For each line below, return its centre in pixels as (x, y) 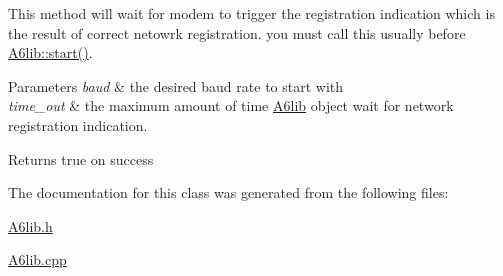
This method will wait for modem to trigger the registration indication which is (251, 13)
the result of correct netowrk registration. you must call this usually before (237, 32)
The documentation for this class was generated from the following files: (228, 192)
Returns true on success (81, 158)
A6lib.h (30, 225)
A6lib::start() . (50, 52)
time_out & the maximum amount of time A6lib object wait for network (231, 105)
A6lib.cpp (37, 259)
